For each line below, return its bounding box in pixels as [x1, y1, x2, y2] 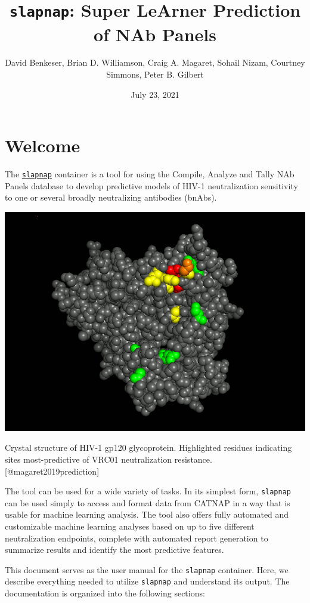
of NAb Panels [94, 21, 216, 46]
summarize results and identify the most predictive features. [5, 543, 224, 556]
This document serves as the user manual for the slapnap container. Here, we [5, 563, 289, 576]
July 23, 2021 [131, 88, 179, 100]
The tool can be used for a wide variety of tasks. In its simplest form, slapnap [5, 485, 291, 497]
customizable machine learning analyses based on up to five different [5, 519, 255, 532]
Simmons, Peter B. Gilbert [106, 68, 204, 81]
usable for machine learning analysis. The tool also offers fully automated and [5, 508, 289, 521]
